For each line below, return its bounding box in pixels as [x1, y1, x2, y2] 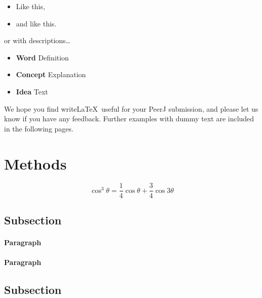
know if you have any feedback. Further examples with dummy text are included [4, 113, 254, 124]
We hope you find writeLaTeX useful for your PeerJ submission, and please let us [4, 103, 258, 114]
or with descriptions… [4, 35, 70, 46]
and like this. [16, 18, 57, 28]
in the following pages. [4, 123, 73, 134]
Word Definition [16, 52, 69, 62]
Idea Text [16, 86, 48, 96]
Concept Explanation [16, 69, 86, 80]
